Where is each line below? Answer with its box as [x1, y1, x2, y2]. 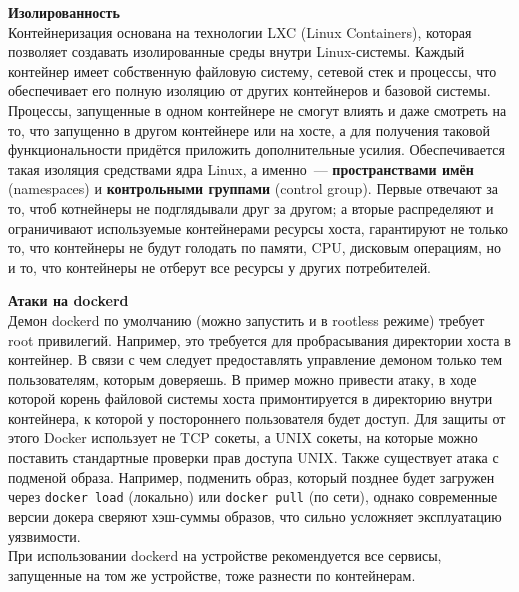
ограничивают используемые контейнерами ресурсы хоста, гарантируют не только [8, 217, 508, 238]
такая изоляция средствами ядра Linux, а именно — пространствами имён [8, 158, 474, 179]
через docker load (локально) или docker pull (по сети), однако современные [8, 486, 498, 507]
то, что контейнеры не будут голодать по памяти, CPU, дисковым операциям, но [8, 237, 501, 258]
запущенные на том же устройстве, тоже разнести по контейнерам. [8, 564, 416, 585]
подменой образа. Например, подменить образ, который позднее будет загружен [8, 466, 495, 487]
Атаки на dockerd [8, 290, 129, 311]
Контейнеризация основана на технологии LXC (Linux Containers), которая [8, 21, 472, 42]
